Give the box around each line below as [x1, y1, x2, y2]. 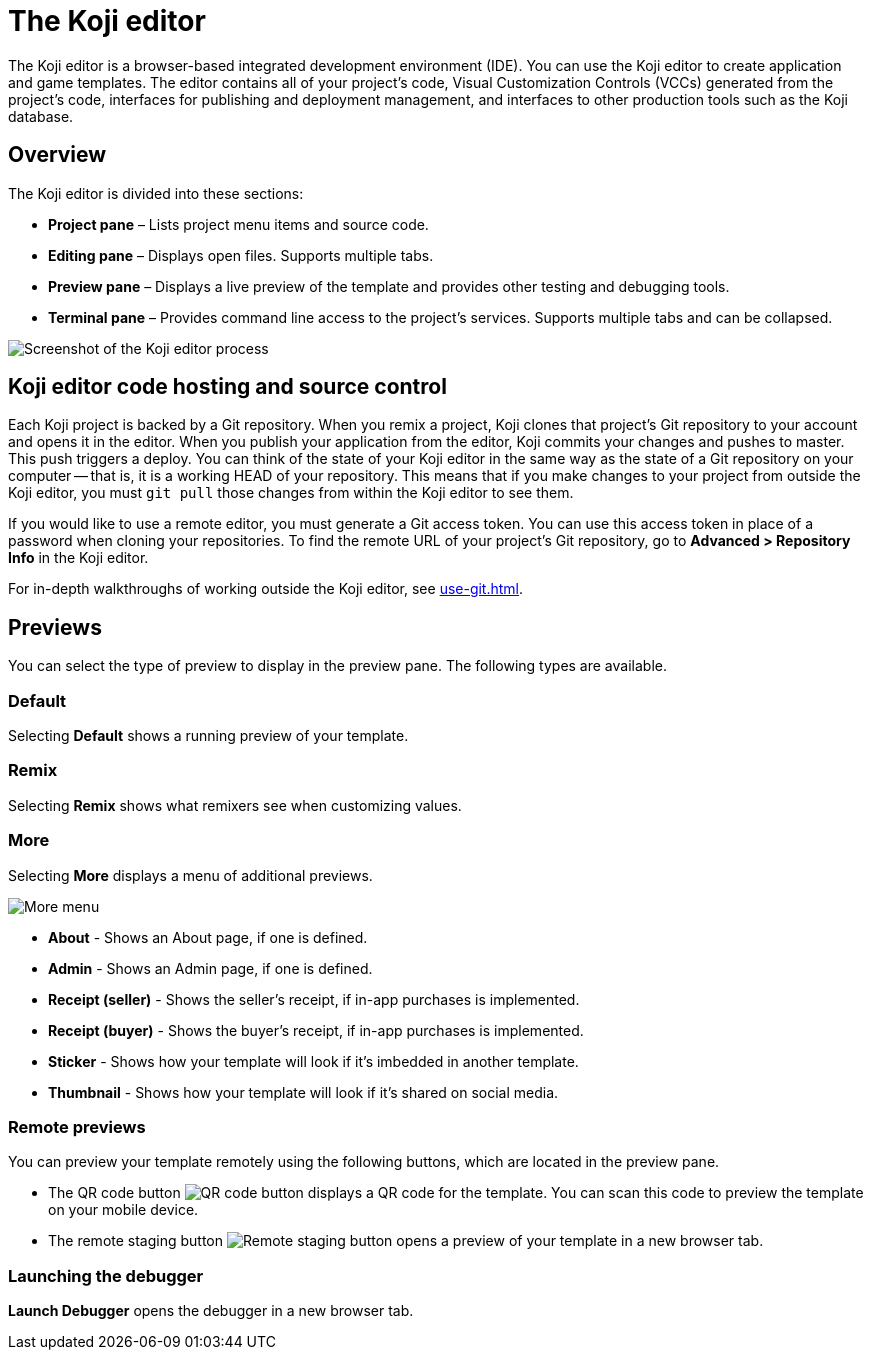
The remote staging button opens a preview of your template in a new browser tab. [48, 1232, 764, 1250]
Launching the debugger [8, 1265, 204, 1286]
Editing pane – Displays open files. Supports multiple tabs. [48, 246, 434, 264]
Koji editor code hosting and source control [8, 374, 447, 400]
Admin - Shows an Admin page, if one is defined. [48, 959, 373, 977]
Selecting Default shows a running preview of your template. [8, 727, 409, 745]
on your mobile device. [48, 1201, 199, 1219]
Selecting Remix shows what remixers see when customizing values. [8, 796, 462, 814]
